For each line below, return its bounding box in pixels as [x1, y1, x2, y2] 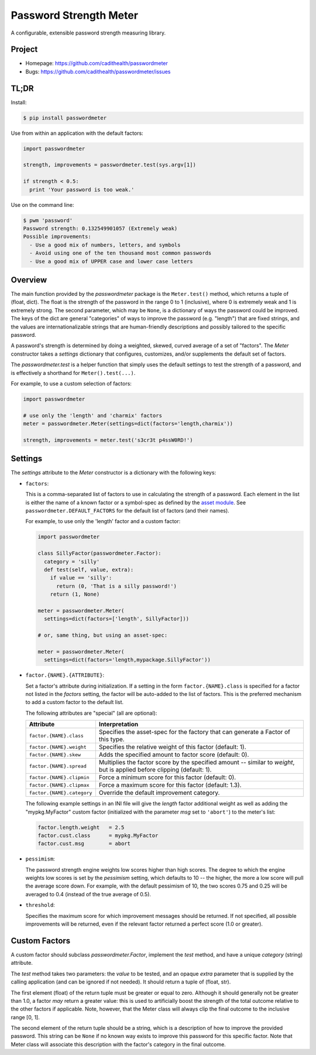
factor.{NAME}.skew [29, 752, 81, 758]
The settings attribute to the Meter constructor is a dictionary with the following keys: [11, 469, 217, 476]
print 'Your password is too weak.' [29, 186, 135, 193]
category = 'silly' [44, 558, 100, 565]
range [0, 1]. [11, 1013, 40, 1020]
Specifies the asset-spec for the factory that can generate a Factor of [98, 728, 291, 736]
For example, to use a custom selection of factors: [11, 380, 132, 387]
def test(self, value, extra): [44, 566, 134, 573]
